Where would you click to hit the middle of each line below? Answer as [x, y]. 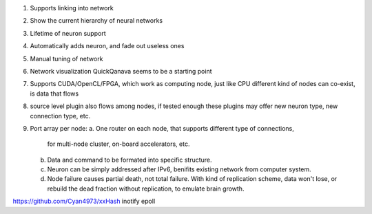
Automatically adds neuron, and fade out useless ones [107, 46]
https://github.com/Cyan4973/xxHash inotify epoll [84, 201]
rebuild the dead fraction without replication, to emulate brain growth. [146, 189]
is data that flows [54, 94]
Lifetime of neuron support [68, 33]
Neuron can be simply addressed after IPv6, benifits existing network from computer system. [179, 169]
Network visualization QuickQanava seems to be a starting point [121, 71]
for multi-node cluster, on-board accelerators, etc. [118, 144]
